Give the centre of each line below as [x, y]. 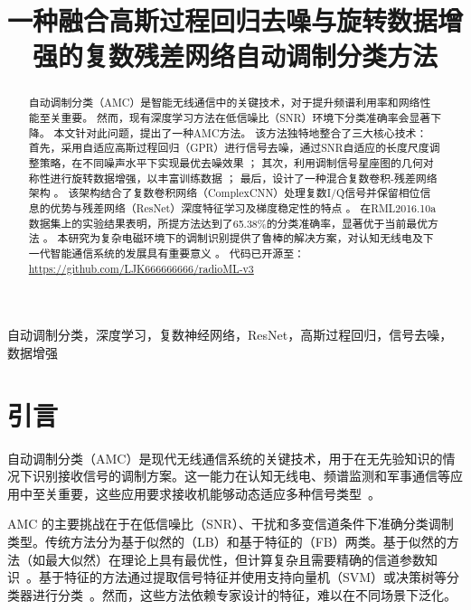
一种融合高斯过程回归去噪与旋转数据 [223, 20]
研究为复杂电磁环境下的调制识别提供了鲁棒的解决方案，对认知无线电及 [245, 238]
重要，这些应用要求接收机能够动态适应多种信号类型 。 [219, 493]
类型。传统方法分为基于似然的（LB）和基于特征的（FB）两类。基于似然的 [227, 541]
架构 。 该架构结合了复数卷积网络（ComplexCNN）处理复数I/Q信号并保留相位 [224, 193]
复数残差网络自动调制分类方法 [260, 56]
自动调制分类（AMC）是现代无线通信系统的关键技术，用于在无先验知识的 [225, 458]
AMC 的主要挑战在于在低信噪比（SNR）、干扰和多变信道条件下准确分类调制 [231, 524]
